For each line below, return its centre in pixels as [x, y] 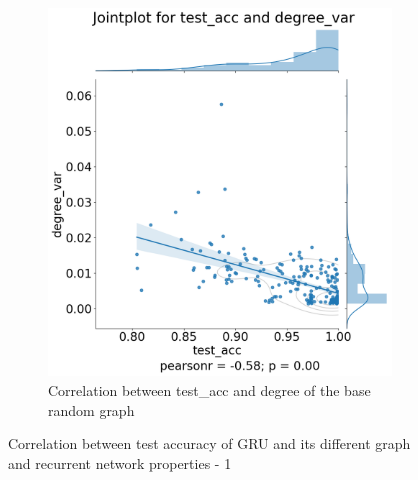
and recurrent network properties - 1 [120, 462]
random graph [91, 409]
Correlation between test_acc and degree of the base [209, 390]
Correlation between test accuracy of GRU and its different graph [209, 443]
